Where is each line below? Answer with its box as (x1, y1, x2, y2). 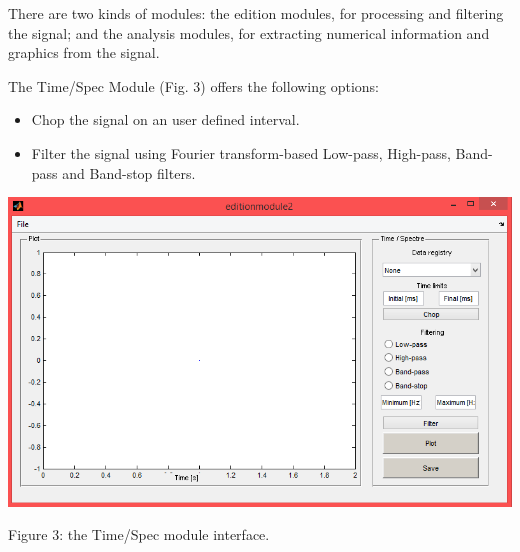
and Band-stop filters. (62, 162, 196, 183)
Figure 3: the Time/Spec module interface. (8, 524, 270, 545)
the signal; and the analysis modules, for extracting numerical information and (8, 22, 490, 43)
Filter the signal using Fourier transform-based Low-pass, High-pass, (31, 142, 451, 163)
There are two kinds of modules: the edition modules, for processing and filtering (8, 3, 504, 23)
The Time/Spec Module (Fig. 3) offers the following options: (8, 75, 379, 96)
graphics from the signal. (8, 42, 160, 63)
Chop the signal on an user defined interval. (31, 109, 300, 130)
